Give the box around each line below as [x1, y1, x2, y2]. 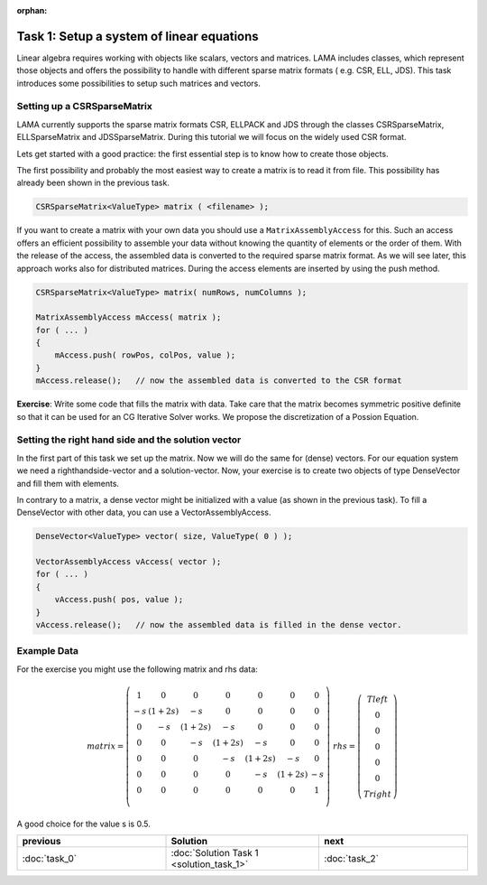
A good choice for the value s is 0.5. [16, 818, 151, 829]
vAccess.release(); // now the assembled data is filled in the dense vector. [35, 619, 402, 630]
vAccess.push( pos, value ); [54, 594, 184, 605]
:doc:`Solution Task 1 [170, 847, 259, 860]
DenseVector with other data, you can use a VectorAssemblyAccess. [16, 507, 271, 518]
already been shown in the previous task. [16, 177, 170, 189]
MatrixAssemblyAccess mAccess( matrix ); [35, 312, 222, 322]
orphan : [16, 5, 48, 15]
